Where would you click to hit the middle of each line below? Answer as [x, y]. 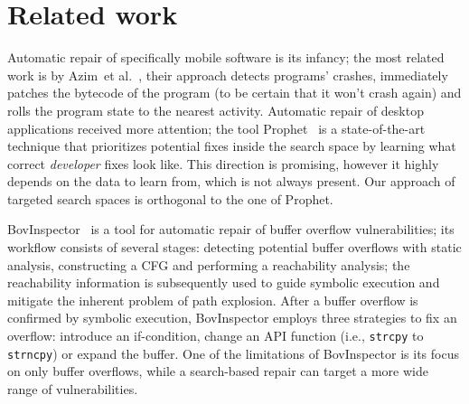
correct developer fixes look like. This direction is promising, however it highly [223, 163]
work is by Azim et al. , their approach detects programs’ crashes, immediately [228, 75]
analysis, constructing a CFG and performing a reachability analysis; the [209, 264]
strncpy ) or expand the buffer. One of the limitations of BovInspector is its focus [233, 353]
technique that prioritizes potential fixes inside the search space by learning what [232, 146]
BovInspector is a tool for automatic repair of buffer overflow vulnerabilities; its [231, 229]
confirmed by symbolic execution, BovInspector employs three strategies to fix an [232, 318]
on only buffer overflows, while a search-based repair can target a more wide [218, 371]
